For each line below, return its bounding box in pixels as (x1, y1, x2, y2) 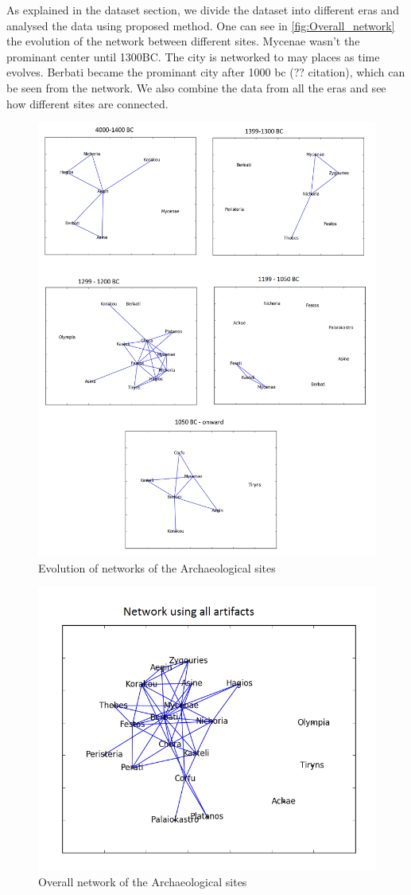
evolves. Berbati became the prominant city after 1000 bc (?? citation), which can (6, 64, 405, 80)
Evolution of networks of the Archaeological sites (38, 559, 276, 576)
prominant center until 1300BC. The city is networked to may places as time (6, 48, 380, 64)
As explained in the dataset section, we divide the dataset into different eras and (6, 2, 399, 18)
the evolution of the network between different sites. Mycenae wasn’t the (6, 33, 360, 49)
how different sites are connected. (6, 95, 169, 111)
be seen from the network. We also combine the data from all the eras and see (6, 79, 386, 96)
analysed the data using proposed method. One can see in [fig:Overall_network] (6, 17, 395, 33)
